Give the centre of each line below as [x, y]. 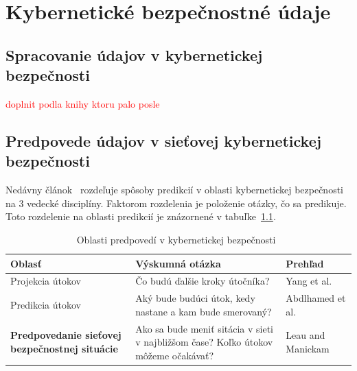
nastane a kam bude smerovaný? [204, 311]
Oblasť [26, 263]
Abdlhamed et [316, 298]
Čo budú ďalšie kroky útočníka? [203, 281]
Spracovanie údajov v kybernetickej [134, 55]
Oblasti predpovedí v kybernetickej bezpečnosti [176, 239]
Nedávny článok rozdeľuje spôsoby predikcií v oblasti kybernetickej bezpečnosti [175, 190]
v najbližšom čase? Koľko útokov [204, 342]
